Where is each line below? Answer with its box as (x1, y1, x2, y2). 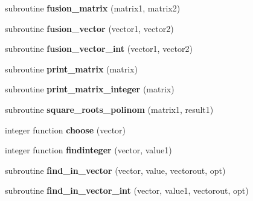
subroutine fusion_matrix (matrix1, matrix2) (5, 2, 181, 14)
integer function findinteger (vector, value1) (5, 144, 172, 156)
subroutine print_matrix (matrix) (5, 62, 138, 75)
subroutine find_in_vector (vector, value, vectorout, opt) (5, 164, 226, 176)
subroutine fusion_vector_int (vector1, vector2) (5, 42, 193, 55)
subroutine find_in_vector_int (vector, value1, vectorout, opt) (5, 184, 249, 197)
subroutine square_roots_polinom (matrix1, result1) (5, 103, 214, 115)
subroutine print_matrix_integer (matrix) (5, 83, 175, 95)
